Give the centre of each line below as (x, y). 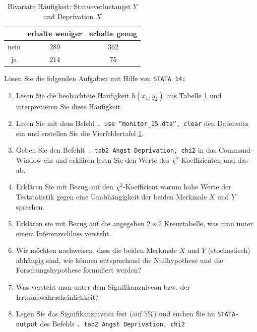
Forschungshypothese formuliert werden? (79, 270)
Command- (236, 150)
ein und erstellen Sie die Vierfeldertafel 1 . (80, 133)
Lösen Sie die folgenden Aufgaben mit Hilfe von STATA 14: (95, 78)
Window (29, 160)
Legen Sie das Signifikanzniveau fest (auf (79, 314)
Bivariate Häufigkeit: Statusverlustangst (69, 6)
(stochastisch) (229, 250)
